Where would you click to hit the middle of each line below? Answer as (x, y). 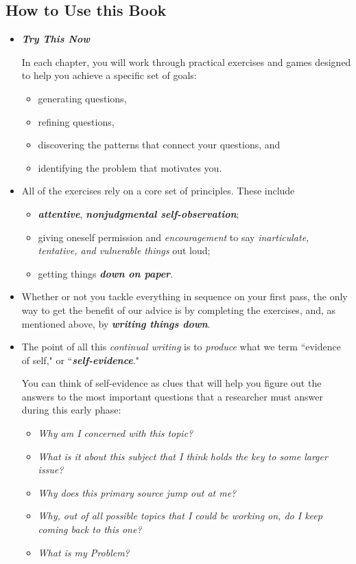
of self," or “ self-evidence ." (80, 360)
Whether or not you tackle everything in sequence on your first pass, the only (185, 296)
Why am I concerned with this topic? (116, 433)
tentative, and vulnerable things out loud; (124, 250)
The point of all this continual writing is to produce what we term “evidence (181, 347)
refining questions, (76, 121)
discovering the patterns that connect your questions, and (159, 145)
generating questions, (82, 98)
